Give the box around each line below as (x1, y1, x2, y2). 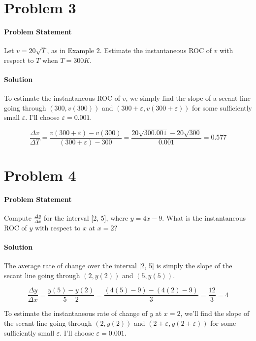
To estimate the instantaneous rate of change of (4, 308, 148, 318)
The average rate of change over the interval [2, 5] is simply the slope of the (4, 260, 232, 271)
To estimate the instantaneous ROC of (4, 93, 121, 103)
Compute (4, 212, 32, 223)
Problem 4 (4, 165, 76, 185)
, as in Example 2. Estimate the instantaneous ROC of (47, 45, 212, 56)
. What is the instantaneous (162, 212, 246, 223)
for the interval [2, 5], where (44, 212, 128, 223)
